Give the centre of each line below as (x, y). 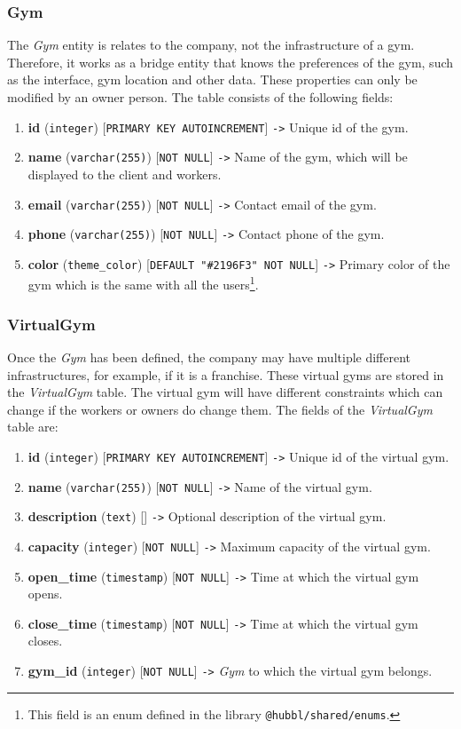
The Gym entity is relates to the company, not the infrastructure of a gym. (211, 45)
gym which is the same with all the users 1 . (143, 283)
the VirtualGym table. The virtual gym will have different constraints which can (225, 392)
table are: (33, 427)
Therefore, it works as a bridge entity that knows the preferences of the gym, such (230, 62)
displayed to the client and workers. (125, 174)
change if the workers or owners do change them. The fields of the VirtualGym (220, 409)
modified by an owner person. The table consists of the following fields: (200, 97)
